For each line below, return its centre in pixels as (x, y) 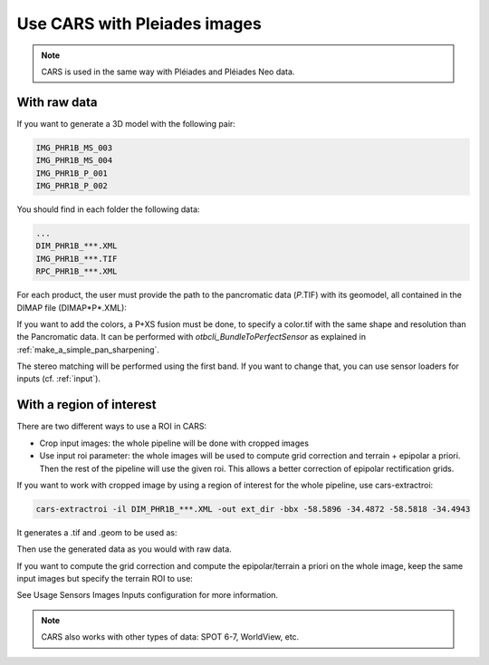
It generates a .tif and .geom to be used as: (97, 532)
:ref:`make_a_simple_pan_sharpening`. (88, 350)
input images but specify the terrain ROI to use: (105, 579)
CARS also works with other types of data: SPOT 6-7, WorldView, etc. (170, 637)
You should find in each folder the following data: (108, 209)
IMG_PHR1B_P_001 (72, 173)
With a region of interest (86, 405)
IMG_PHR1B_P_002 (72, 186)
